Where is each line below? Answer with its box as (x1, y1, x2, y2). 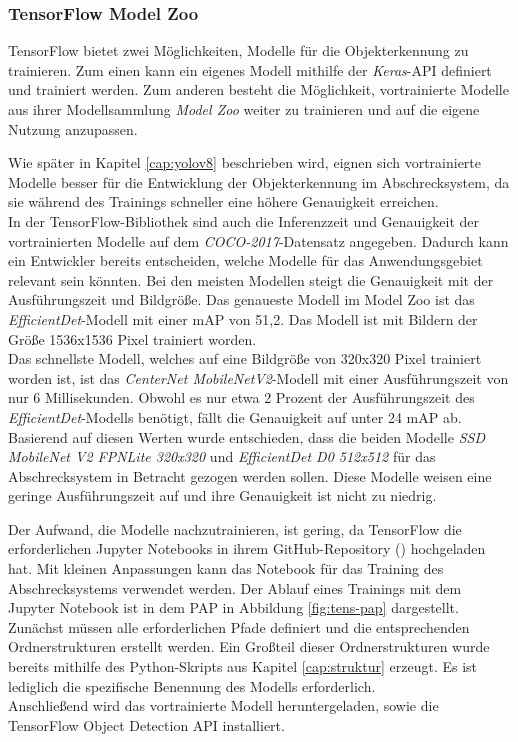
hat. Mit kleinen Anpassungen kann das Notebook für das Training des (8, 558, 444, 579)
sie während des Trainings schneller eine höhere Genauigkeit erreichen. (8, 191, 439, 212)
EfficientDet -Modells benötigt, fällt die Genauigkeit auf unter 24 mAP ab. (8, 406, 462, 427)
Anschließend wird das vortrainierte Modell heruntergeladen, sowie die (8, 695, 439, 716)
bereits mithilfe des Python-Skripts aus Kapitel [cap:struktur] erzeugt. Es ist (8, 656, 478, 677)
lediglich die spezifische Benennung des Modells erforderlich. (8, 675, 376, 696)
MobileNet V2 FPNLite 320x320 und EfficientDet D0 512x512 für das (8, 446, 436, 467)
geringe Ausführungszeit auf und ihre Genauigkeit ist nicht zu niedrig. (8, 485, 437, 506)
